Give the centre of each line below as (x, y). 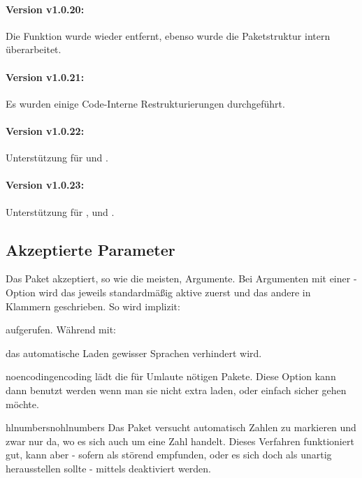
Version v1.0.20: (45, 9)
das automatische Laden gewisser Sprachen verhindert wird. (134, 353)
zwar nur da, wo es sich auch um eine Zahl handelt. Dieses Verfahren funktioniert (180, 441)
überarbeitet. (34, 49)
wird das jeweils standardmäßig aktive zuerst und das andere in (175, 292)
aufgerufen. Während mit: (61, 329)
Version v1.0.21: (45, 77)
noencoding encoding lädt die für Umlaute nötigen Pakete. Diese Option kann (171, 376)
